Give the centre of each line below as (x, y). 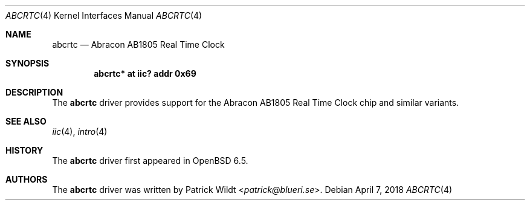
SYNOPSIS (27, 63)
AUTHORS (27, 179)
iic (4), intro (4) (80, 132)
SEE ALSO (26, 121)
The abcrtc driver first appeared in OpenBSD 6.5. (150, 161)
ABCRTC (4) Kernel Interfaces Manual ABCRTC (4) (104, 15)
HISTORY (24, 150)
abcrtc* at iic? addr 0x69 (145, 73)
